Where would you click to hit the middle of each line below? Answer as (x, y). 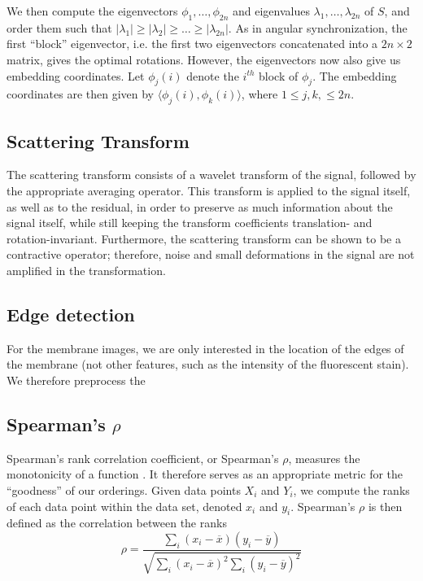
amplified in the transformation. (86, 270)
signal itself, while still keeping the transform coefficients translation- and (190, 223)
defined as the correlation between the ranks (117, 523)
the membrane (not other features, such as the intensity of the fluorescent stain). (208, 364)
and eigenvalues (271, 11)
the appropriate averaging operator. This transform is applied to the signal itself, (209, 190)
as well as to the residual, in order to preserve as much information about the (200, 206)
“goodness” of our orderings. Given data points (124, 489)
